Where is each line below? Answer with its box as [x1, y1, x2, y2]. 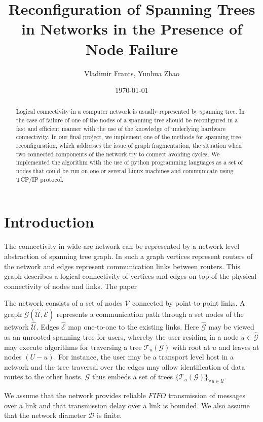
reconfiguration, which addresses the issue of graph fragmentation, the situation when [16, 141, 242, 150]
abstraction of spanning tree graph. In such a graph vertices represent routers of [4, 250, 253, 261]
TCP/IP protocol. [16, 175, 64, 183]
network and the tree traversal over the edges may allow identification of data [4, 361, 245, 372]
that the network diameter [4, 410, 86, 420]
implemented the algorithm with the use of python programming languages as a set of [16, 158, 243, 167]
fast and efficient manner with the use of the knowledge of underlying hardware [16, 124, 226, 133]
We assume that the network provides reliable [4, 390, 146, 401]
